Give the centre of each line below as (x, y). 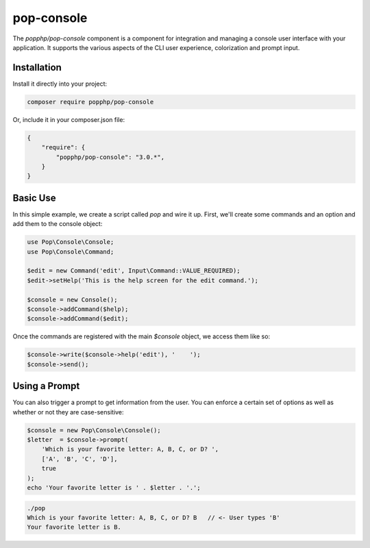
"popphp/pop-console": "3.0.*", (110, 157)
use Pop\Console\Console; (71, 242)
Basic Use (34, 198)
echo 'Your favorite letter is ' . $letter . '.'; (114, 487)
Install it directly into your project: (60, 84)
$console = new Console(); (72, 299)
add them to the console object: (58, 224)
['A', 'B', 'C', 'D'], (79, 459)
